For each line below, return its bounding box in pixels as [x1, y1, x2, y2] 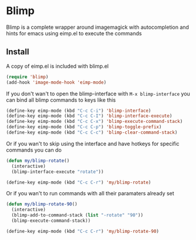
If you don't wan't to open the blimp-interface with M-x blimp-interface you [6, 90, 190, 97]
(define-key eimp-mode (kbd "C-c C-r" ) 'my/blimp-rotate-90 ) [6, 228, 160, 234]
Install [6, 47, 29, 57]
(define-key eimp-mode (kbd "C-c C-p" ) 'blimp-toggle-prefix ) [6, 124, 162, 130]
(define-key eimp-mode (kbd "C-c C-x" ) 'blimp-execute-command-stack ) [6, 119, 183, 125]
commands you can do [6, 146, 62, 154]
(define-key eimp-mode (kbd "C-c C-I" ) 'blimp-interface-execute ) [6, 113, 172, 119]
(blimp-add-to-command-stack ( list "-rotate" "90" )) [11, 212, 144, 218]
